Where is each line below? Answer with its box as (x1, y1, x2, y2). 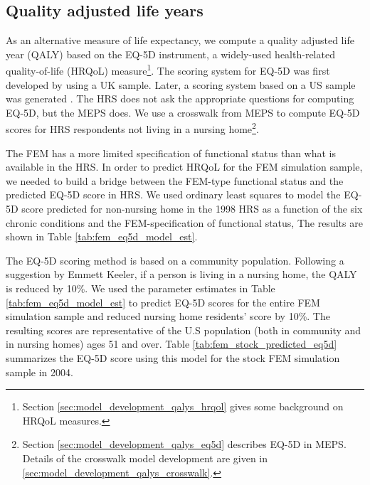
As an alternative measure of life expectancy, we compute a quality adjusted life (6, 33, 354, 48)
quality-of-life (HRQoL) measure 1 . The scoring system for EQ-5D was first (6, 61, 330, 78)
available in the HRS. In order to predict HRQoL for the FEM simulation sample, (6, 159, 363, 174)
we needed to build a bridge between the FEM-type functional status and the (6, 173, 344, 188)
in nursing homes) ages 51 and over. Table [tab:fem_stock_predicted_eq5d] (6, 336, 337, 351)
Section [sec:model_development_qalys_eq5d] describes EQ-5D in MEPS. (22, 437, 347, 452)
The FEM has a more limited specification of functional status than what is (6, 145, 336, 160)
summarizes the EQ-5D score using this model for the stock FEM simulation (6, 350, 340, 365)
